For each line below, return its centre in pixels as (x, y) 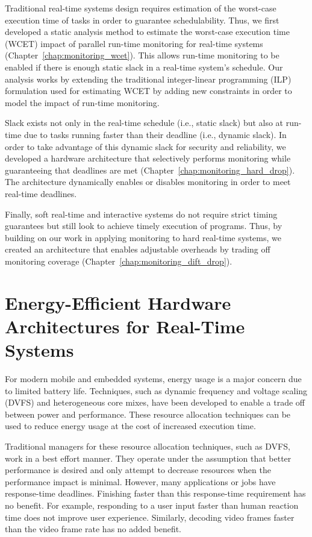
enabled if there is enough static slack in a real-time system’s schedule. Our (144, 67)
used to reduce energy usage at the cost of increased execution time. (130, 426)
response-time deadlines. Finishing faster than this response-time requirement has (155, 493)
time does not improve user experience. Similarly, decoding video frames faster (150, 517)
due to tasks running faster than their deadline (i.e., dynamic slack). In (155, 134)
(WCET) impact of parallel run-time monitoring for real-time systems (134, 43)
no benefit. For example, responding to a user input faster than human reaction (152, 505)
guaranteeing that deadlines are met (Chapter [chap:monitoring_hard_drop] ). (150, 170)
